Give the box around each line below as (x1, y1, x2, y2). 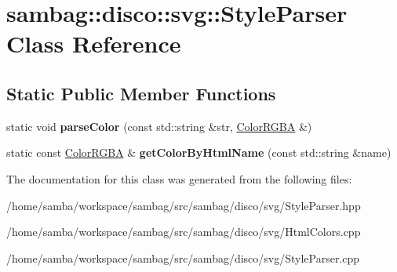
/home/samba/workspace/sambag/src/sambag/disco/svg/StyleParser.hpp (6, 197, 361, 213)
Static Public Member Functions (6, 81, 276, 105)
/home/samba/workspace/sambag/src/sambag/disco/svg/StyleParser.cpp (6, 249, 360, 266)
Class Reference (6, 27, 181, 60)
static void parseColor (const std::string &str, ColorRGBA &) (6, 118, 312, 134)
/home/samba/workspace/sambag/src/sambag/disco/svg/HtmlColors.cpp (6, 223, 361, 240)
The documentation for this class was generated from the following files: (6, 170, 352, 187)
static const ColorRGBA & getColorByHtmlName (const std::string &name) (6, 144, 392, 161)
